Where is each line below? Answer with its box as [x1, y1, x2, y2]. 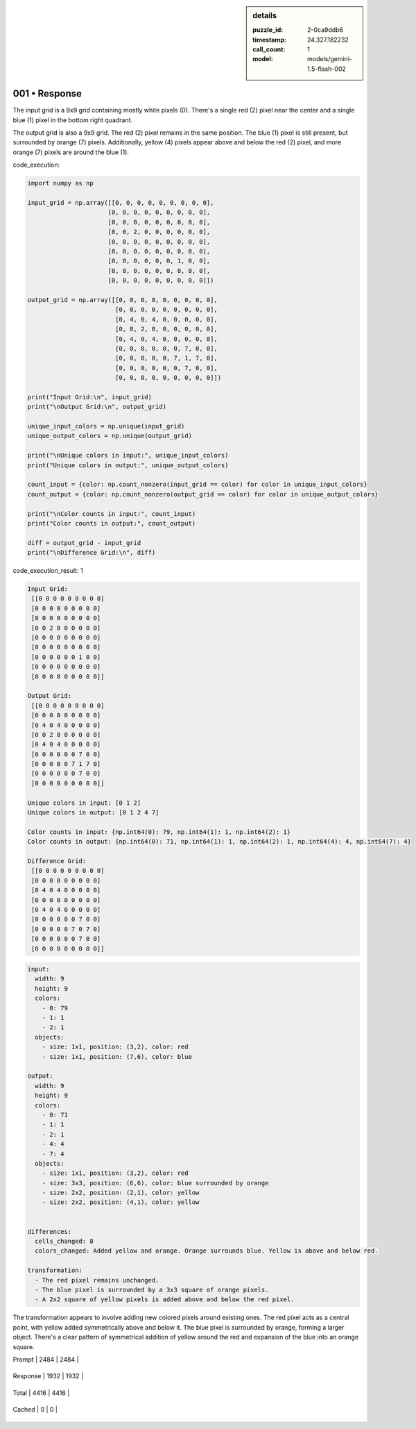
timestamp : [252, 35, 287, 44]
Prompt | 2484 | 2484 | [12, 1355, 79, 1364]
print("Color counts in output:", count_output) [27, 519, 196, 527]
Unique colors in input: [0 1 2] [27, 799, 141, 807]
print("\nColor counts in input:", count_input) [27, 510, 196, 517]
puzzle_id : [252, 26, 284, 34]
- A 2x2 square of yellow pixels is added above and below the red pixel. [35, 1296, 295, 1303]
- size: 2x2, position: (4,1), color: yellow [42, 1198, 200, 1206]
